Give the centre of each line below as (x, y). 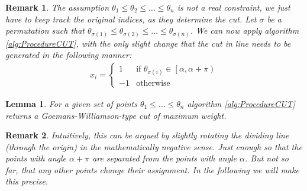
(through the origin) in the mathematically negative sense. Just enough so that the (154, 146)
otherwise (153, 84)
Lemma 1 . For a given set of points (71, 103)
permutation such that (45, 30)
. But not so (266, 158)
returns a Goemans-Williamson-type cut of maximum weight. (116, 115)
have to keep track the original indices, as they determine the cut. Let (131, 19)
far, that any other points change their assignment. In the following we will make (152, 169)
